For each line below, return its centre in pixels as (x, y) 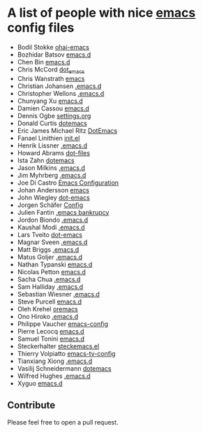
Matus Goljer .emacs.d (50, 257)
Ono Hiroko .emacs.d (48, 316)
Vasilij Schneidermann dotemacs (64, 368)
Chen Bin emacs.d (44, 62)
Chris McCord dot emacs (51, 70)
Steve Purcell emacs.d (50, 301)
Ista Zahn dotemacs (46, 160)
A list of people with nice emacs (101, 13)
